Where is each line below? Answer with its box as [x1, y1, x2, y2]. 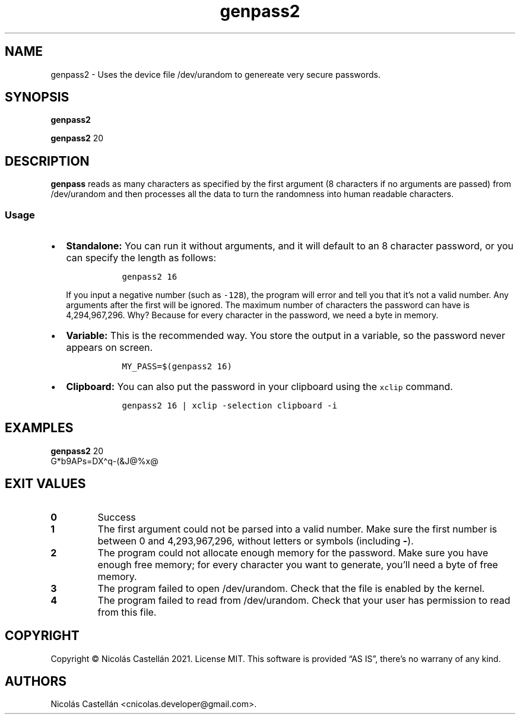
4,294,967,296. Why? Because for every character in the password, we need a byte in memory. [66, 310, 439, 321]
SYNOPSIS [5, 90, 69, 105]
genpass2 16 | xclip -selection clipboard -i [122, 401, 337, 411]
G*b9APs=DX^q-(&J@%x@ [50, 455, 158, 466]
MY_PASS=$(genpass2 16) [122, 362, 232, 372]
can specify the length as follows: [66, 252, 217, 264]
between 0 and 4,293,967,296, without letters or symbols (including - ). [97, 534, 414, 547]
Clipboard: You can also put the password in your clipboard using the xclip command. [66, 381, 453, 393]
